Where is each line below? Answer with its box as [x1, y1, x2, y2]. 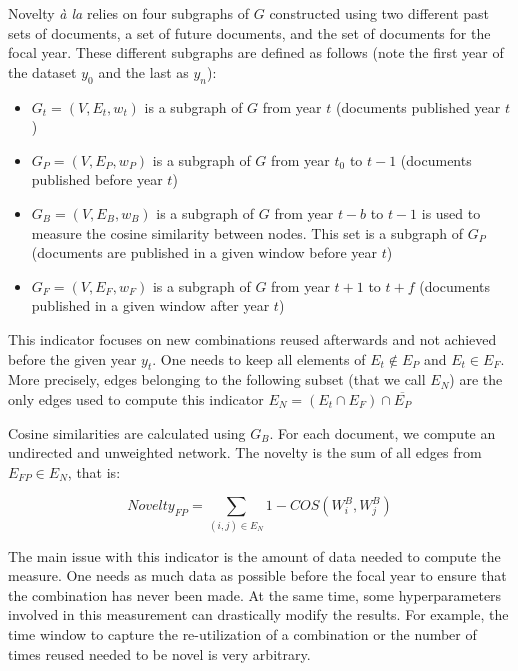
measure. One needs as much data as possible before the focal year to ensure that [8, 565, 507, 586]
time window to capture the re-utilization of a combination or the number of [8, 623, 477, 644]
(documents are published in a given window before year [31, 242, 378, 263]
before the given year [8, 348, 137, 369]
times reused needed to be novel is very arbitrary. [8, 643, 311, 664]
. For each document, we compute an [269, 422, 496, 443]
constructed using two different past [269, 3, 490, 23]
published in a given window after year [31, 295, 270, 316]
